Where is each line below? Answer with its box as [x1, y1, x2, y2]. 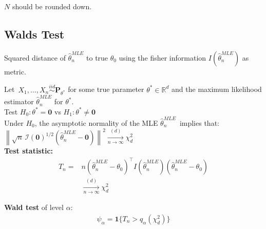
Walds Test [4, 26, 65, 42]
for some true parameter [68, 84, 144, 94]
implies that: [179, 117, 219, 128]
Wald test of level [4, 202, 64, 213]
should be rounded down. [12, 1, 92, 11]
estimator [4, 96, 34, 107]
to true [86, 52, 108, 63]
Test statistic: [4, 145, 53, 156]
